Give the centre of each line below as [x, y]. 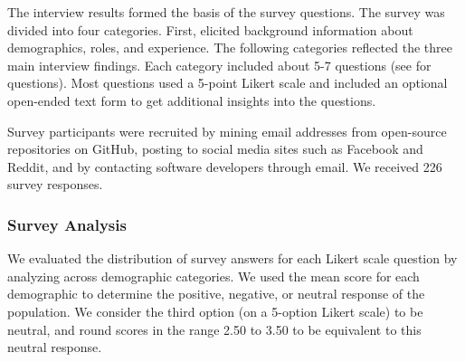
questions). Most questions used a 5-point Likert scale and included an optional [228, 83]
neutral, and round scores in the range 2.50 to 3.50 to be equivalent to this [214, 329]
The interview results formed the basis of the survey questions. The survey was [226, 12]
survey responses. [55, 184]
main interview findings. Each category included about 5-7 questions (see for [219, 65]
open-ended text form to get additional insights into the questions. [192, 100]
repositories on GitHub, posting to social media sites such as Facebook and [215, 149]
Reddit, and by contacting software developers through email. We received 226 [225, 166]
